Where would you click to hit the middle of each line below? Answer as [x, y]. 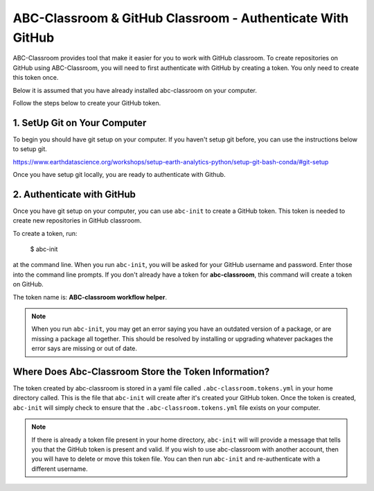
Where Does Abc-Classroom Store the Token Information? [141, 372]
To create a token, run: [45, 233]
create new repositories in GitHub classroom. [77, 221]
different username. [60, 469]
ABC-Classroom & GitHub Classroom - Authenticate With [181, 18]
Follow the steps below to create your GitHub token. [87, 103]
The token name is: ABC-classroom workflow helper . [90, 297]
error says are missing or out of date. [84, 348]
